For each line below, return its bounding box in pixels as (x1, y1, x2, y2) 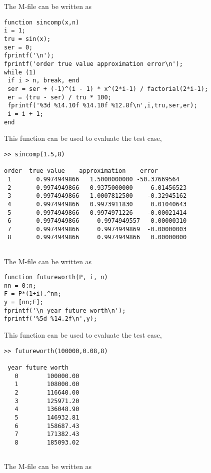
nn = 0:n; (4, 282, 36, 289)
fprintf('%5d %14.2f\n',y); (4, 315, 97, 323)
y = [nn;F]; (4, 299, 43, 306)
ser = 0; (4, 43, 33, 51)
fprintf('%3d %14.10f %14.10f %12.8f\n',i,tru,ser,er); (7, 102, 197, 109)
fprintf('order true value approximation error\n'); (4, 60, 183, 68)
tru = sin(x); (4, 35, 51, 43)
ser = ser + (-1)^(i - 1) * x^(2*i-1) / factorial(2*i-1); (7, 85, 208, 93)
